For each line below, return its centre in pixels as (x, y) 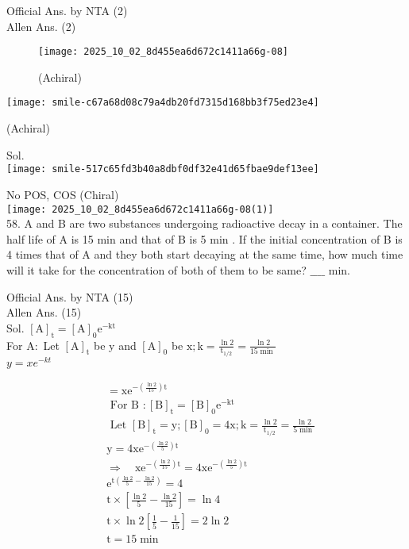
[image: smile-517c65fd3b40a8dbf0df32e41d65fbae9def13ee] (163, 169)
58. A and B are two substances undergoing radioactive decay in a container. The (204, 223)
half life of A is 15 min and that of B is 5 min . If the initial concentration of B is (204, 238)
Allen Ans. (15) (44, 312)
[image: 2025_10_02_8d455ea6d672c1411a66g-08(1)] (140, 209)
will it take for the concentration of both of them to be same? (156, 269)
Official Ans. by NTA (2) (67, 10)
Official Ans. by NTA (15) (70, 296)
